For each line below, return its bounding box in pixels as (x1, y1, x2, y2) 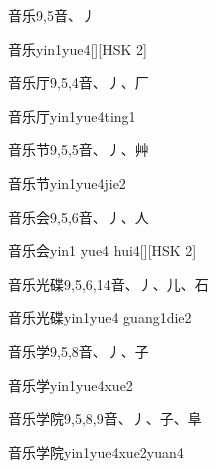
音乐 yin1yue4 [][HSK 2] (8, 38, 147, 59)
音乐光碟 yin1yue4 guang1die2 (8, 307, 192, 328)
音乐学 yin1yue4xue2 (8, 374, 133, 395)
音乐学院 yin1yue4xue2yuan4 (8, 441, 184, 462)
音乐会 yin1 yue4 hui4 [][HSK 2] (8, 240, 197, 261)
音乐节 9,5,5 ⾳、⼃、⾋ (8, 139, 149, 160)
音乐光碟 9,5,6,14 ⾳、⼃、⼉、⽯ (8, 273, 209, 294)
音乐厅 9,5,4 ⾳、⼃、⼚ (8, 72, 149, 93)
